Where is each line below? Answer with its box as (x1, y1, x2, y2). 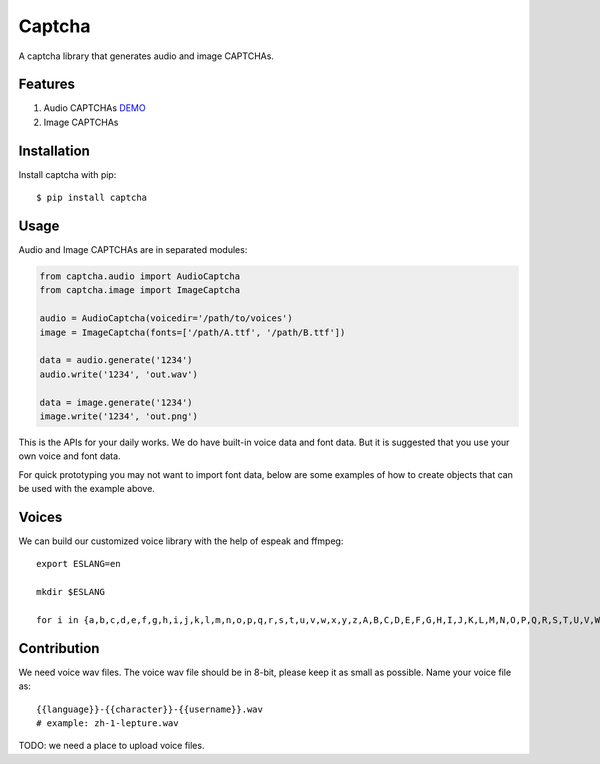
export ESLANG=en (36, 558, 121, 570)
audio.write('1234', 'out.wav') (39, 368, 199, 380)
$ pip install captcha (36, 192, 148, 204)
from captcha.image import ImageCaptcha (39, 285, 240, 296)
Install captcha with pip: (18, 168, 117, 180)
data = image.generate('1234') (39, 396, 194, 408)
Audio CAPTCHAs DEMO (43, 102, 146, 114)
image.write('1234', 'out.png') (39, 410, 199, 422)
